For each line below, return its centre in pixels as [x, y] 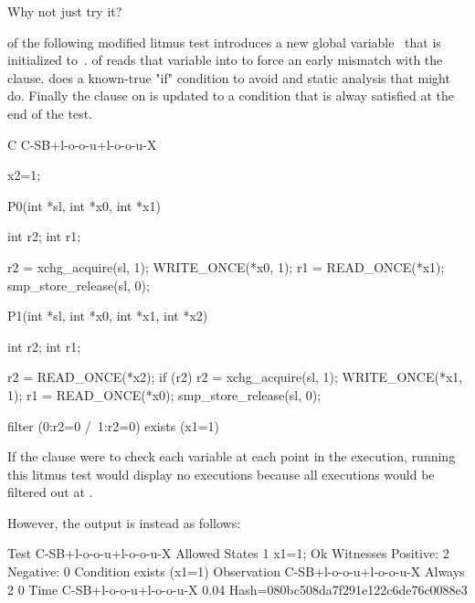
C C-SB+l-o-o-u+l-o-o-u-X [82, 144]
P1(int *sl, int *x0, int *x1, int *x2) [108, 316]
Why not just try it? [65, 11]
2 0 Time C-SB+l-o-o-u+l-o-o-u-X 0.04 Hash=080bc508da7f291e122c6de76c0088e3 [237, 589]
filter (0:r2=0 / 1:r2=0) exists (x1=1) [114, 425]
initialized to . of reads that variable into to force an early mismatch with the [225, 60]
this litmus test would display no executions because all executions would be [221, 474]
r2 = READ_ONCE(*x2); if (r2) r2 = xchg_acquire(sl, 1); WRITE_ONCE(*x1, [235, 377]
